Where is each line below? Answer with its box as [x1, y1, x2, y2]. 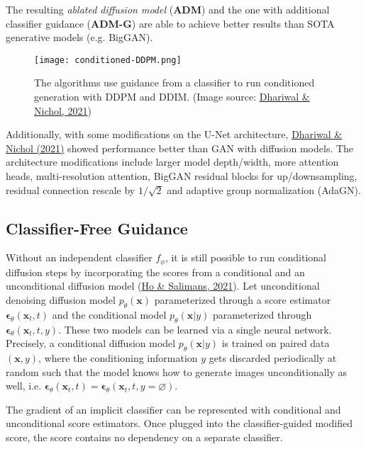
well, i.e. [6, 378, 42, 393]
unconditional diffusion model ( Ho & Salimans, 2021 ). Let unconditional [6, 278, 320, 293]
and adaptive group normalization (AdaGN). [167, 182, 361, 197]
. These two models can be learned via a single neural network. [58, 322, 332, 336]
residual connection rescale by [6, 182, 135, 197]
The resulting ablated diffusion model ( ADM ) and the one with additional [6, 2, 330, 16]
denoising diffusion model [6, 292, 116, 307]
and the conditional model [52, 307, 167, 322]
